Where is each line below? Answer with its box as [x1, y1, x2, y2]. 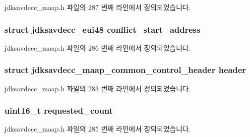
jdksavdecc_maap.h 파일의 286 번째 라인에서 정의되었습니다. [4, 42, 191, 53]
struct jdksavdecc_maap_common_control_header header [4, 64, 246, 76]
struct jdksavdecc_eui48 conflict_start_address [4, 23, 200, 35]
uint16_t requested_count [4, 104, 113, 117]
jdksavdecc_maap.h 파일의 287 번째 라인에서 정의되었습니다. [4, 2, 191, 12]
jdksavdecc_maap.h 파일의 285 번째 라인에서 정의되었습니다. [4, 124, 191, 134]
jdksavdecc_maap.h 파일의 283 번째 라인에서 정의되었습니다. [4, 83, 191, 93]
